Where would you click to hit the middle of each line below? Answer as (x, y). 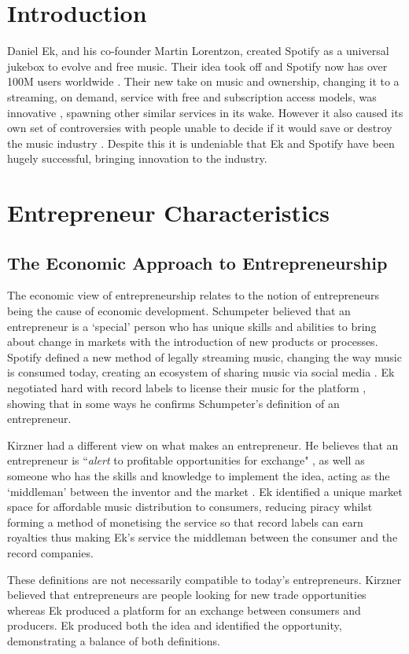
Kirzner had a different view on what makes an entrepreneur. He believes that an (203, 445)
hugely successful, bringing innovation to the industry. (137, 158)
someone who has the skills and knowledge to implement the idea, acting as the (199, 475)
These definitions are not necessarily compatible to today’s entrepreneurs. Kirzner (204, 579)
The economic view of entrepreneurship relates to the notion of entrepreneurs (193, 295)
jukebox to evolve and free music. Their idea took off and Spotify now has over (197, 66)
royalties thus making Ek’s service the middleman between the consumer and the (203, 537)
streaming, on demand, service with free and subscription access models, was (192, 96)
